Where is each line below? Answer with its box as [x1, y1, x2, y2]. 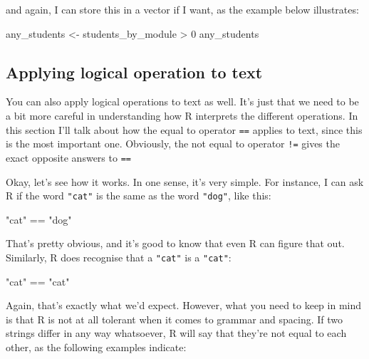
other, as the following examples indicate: [6, 340, 187, 355]
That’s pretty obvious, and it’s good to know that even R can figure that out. [6, 236, 345, 251]
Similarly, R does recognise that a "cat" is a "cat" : [6, 249, 232, 264]
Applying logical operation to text [6, 61, 263, 83]
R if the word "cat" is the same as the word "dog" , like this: [6, 188, 271, 203]
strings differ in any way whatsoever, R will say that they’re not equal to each [6, 326, 347, 340]
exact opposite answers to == [6, 150, 131, 165]
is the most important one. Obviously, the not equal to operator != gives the [6, 136, 340, 151]
